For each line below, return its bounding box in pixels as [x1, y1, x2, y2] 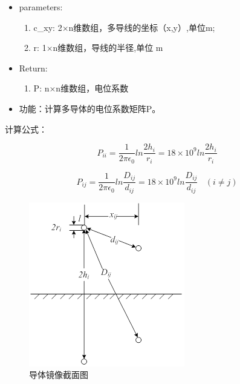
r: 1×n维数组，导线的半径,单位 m [33, 41, 163, 54]
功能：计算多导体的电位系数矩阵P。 [19, 102, 161, 114]
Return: [19, 61, 48, 74]
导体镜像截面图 [29, 368, 88, 381]
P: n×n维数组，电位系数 [33, 82, 129, 94]
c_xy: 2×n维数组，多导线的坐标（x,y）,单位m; [33, 21, 215, 33]
